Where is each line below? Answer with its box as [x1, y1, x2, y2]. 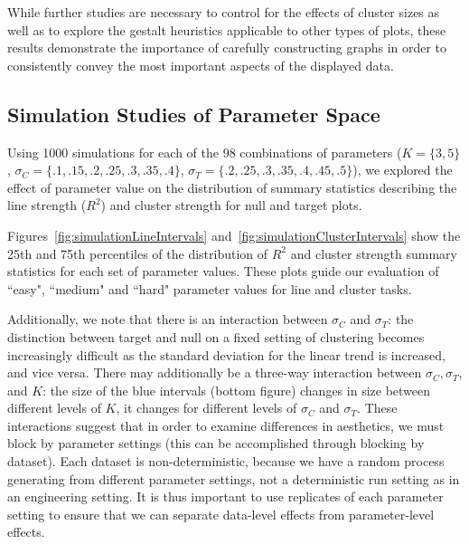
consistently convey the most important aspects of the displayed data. [7, 55, 394, 74]
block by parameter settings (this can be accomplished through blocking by [7, 434, 425, 453]
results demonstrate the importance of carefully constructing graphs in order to [7, 38, 447, 57]
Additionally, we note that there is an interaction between [7, 310, 328, 329]
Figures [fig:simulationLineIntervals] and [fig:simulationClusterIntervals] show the [7, 225, 461, 244]
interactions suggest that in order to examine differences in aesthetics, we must [7, 415, 445, 434]
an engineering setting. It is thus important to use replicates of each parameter [7, 487, 444, 506]
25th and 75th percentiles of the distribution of [7, 243, 268, 262]
